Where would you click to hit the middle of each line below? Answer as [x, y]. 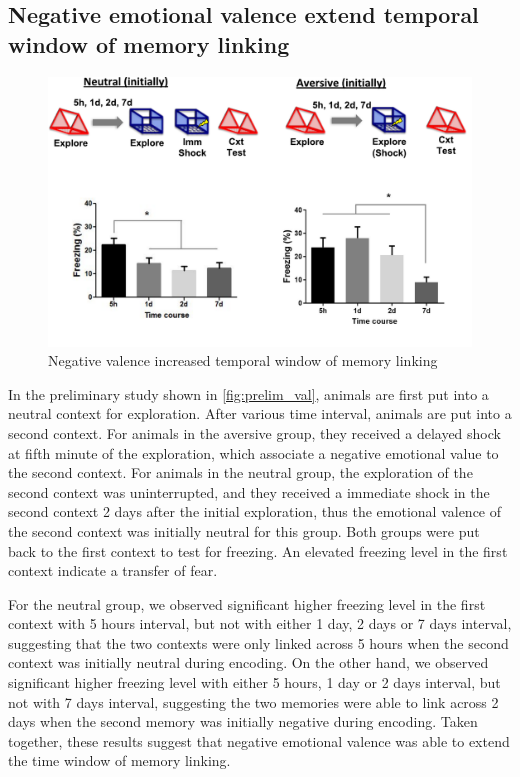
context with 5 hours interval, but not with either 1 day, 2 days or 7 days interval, [260, 623]
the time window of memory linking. [119, 760]
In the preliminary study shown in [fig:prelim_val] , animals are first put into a [248, 393]
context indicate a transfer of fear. [113, 570]
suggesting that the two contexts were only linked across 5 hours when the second [258, 642]
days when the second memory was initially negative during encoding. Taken [243, 721]
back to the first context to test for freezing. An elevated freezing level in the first [258, 550]
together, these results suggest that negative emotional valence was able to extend [259, 740]
